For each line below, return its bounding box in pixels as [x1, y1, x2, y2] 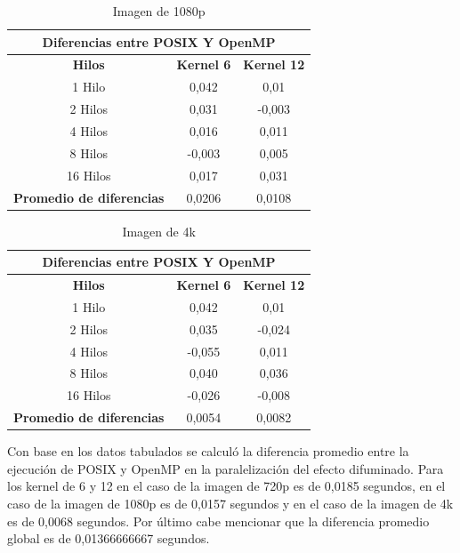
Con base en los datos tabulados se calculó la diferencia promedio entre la [7, 442, 409, 461]
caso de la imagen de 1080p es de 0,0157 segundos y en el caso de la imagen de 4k [7, 493, 454, 512]
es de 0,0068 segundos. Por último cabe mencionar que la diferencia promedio [7, 511, 430, 530]
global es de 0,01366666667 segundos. [7, 529, 210, 548]
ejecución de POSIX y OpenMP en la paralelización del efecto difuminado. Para [7, 459, 444, 477]
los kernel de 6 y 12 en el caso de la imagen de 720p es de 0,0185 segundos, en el [7, 477, 446, 495]
